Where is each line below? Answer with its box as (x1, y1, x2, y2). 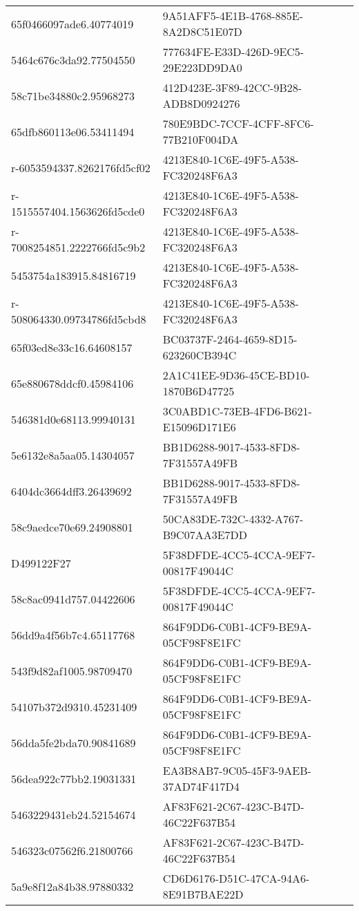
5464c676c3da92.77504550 (11, 51, 135, 68)
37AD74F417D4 (162, 778, 240, 794)
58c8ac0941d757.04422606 (11, 590, 135, 607)
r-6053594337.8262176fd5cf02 (11, 159, 151, 176)
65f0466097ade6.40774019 (11, 15, 134, 32)
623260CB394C (162, 347, 237, 363)
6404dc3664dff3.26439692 (11, 482, 132, 499)
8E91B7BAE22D (162, 886, 244, 902)
